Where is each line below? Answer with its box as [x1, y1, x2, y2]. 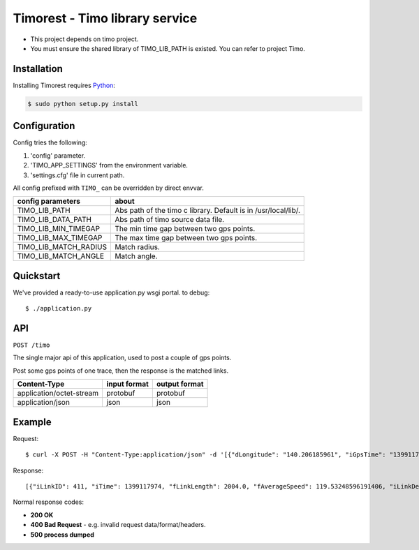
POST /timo [13, 341, 50, 349]
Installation [13, 63, 63, 75]
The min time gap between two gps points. [115, 224, 256, 234]
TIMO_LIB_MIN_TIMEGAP [17, 224, 101, 234]
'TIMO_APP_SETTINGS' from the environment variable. [30, 161, 189, 170]
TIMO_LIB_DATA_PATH [17, 215, 92, 225]
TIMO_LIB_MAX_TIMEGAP [17, 233, 103, 243]
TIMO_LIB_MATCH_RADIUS [17, 242, 108, 252]
